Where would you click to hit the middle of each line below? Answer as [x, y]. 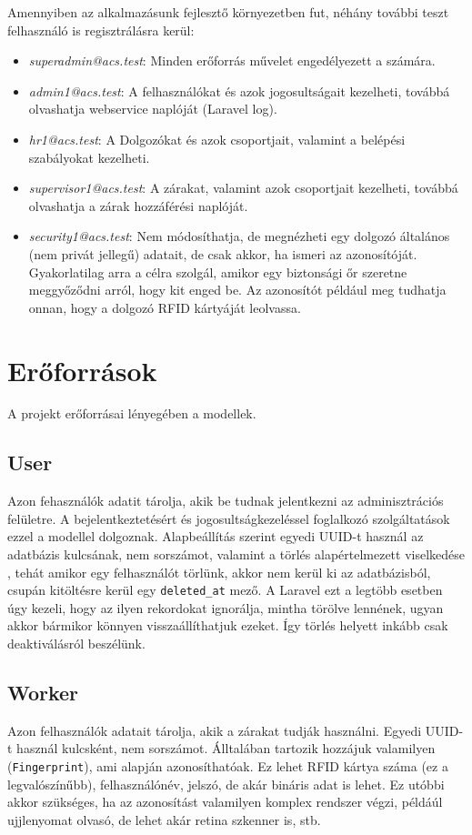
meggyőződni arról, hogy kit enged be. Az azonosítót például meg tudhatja [237, 290]
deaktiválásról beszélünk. [76, 644]
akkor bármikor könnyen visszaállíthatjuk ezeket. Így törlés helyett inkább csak [228, 625]
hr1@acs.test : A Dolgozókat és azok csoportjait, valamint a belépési [217, 139]
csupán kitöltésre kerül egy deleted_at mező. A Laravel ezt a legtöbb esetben [225, 590]
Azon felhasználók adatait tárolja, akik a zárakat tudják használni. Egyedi [215, 730]
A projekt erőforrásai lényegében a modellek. [132, 413]
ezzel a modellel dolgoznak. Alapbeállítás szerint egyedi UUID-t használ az [216, 536]
